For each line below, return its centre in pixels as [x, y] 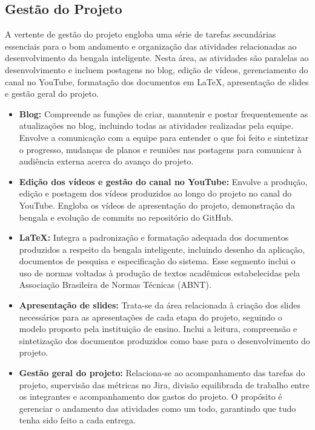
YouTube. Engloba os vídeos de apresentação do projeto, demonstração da [157, 205]
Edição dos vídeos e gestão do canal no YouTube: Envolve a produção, [163, 181]
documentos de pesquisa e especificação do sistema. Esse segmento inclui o [157, 261]
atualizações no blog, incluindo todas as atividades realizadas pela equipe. [156, 125]
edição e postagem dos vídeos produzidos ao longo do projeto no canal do [155, 193]
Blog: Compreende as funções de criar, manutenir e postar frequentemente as [164, 113]
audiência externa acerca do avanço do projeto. [106, 161]
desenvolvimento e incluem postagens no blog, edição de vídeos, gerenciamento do [157, 69]
